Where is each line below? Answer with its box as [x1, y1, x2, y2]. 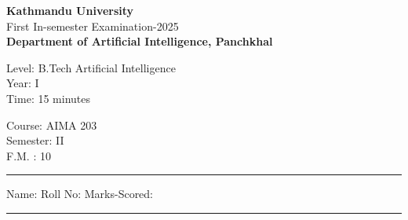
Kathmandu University [6, 2, 134, 18]
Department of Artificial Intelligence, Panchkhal [6, 33, 273, 49]
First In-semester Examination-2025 [6, 17, 179, 34]
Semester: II [6, 132, 64, 148]
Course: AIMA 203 [6, 116, 97, 133]
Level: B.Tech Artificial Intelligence [6, 59, 176, 75]
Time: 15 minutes [6, 90, 91, 106]
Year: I [6, 75, 39, 91]
